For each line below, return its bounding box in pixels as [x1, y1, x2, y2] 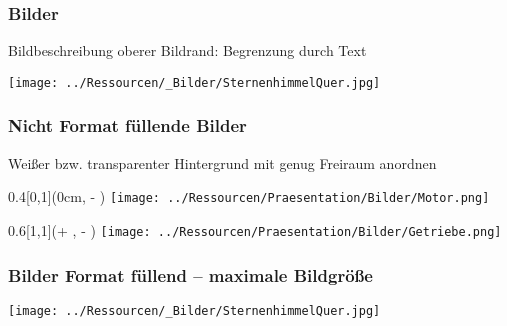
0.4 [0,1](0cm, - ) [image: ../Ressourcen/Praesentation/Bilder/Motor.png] [8, 186, 490, 207]
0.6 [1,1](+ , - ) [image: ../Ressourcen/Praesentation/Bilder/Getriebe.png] [8, 219, 502, 240]
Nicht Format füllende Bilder [8, 113, 247, 138]
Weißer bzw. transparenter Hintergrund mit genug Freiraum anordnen [8, 152, 437, 173]
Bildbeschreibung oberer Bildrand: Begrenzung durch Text [8, 40, 367, 61]
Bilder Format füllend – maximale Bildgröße [8, 262, 373, 287]
